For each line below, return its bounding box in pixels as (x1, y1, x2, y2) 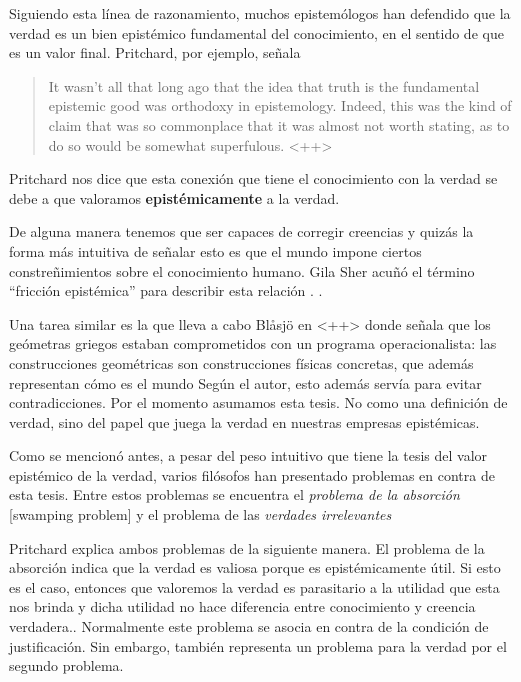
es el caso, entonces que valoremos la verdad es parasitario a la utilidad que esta (9, 576, 500, 597)
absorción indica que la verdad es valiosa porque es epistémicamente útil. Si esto (9, 557, 501, 578)
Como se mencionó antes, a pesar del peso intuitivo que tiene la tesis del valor (9, 445, 488, 466)
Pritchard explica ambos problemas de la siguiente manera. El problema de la (9, 537, 485, 558)
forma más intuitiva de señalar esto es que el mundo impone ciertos (9, 240, 422, 261)
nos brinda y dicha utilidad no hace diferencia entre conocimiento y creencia (9, 596, 476, 617)
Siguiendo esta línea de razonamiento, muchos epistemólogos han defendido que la (9, 3, 511, 23)
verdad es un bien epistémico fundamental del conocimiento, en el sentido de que (9, 22, 504, 43)
